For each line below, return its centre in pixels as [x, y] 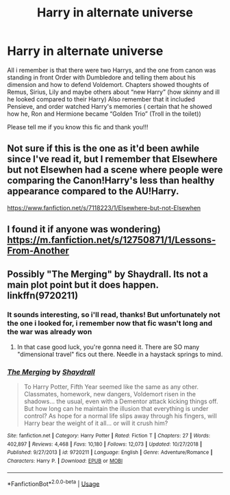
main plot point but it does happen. [83, 284]
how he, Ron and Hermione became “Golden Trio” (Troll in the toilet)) [104, 114]
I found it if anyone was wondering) [84, 230]
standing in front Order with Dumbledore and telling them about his [102, 77]
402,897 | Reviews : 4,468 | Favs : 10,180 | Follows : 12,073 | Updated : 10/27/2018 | [105, 444]
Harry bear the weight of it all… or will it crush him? [96, 423]
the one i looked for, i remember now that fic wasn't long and [110, 323]
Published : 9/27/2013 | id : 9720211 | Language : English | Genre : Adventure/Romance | [110, 453]
